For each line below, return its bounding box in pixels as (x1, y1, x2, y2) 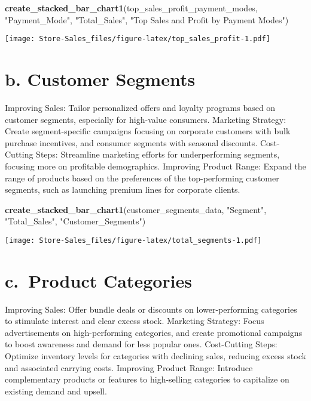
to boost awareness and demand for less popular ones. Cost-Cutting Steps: (5, 338, 278, 350)
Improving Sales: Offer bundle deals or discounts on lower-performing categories (5, 303, 297, 315)
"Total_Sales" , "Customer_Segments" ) (5, 215, 146, 227)
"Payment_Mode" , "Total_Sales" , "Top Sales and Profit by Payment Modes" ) (5, 13, 289, 26)
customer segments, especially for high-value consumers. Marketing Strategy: (5, 113, 286, 125)
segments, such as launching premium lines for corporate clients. (5, 183, 240, 196)
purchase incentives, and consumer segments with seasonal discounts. (5, 136, 258, 149)
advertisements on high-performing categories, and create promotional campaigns (5, 326, 303, 338)
